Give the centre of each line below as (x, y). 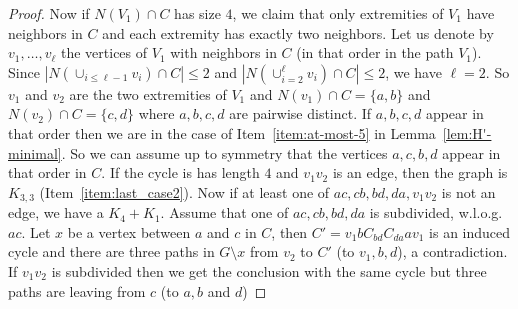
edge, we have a (56, 212)
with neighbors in (223, 52)
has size (197, 13)
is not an (468, 191)
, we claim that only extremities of (338, 13)
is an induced (470, 231)
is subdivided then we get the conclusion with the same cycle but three (269, 270)
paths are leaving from (77, 290)
